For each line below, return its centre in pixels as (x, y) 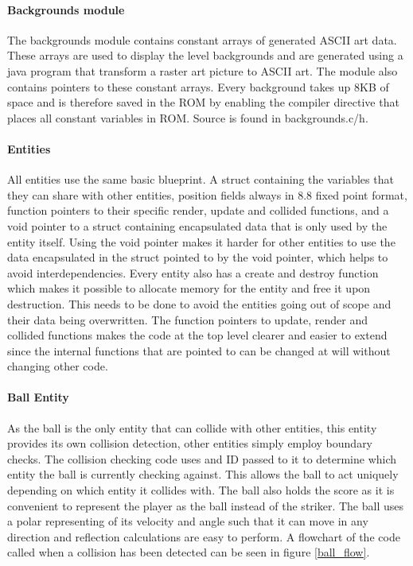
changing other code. (58, 366)
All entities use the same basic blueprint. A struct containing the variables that (201, 179)
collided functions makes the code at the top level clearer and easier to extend (197, 335)
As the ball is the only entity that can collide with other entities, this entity (192, 427)
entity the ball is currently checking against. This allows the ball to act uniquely (203, 474)
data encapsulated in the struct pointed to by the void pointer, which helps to (198, 257)
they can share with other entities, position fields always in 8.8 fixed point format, (207, 194)
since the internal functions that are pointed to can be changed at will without (199, 350)
